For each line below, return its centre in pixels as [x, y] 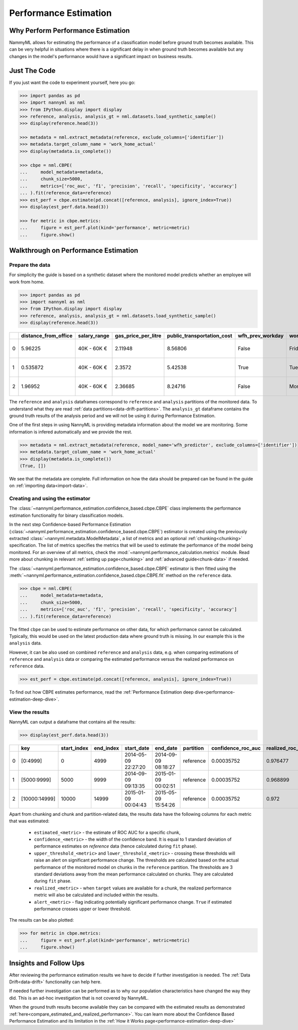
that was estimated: [29, 821]
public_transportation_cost [200, 336]
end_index [106, 748]
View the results [29, 712]
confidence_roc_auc [236, 748]
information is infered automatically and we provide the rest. [71, 432]
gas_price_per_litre [138, 336]
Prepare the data [30, 265]
